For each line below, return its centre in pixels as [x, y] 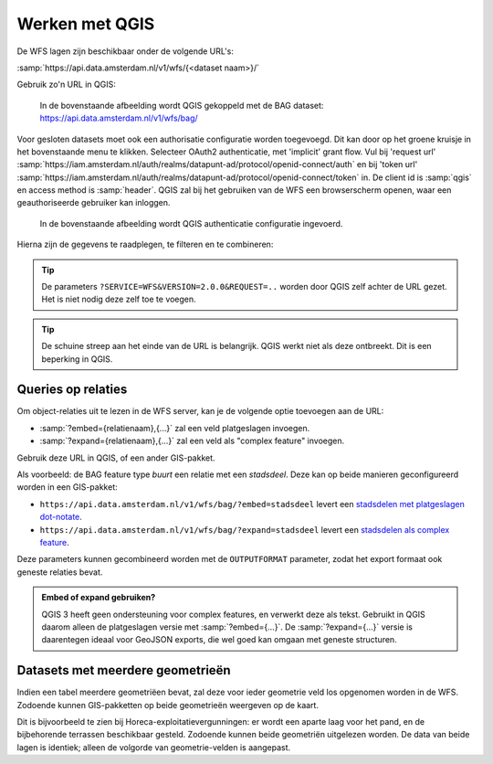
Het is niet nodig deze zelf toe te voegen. [119, 299]
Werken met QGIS [86, 24]
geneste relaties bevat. [60, 572]
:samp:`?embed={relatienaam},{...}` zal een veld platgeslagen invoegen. [175, 428]
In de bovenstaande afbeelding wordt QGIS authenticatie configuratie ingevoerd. [191, 223]
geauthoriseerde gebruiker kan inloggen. [94, 203]
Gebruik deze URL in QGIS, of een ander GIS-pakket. [116, 458]
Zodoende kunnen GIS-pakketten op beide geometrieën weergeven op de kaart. [168, 705]
